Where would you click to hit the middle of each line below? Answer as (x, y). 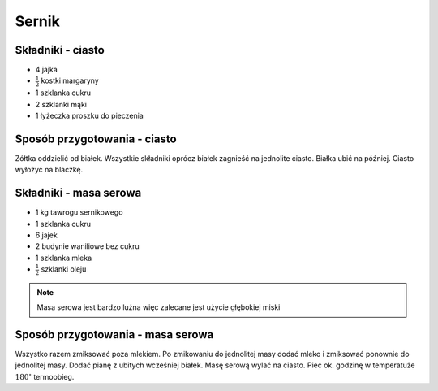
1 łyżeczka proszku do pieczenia (89, 115)
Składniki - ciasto (60, 50)
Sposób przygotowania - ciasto (96, 139)
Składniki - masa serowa (78, 193)
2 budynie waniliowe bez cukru (87, 246)
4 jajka (47, 70)
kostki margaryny (70, 80)
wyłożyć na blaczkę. (49, 170)
